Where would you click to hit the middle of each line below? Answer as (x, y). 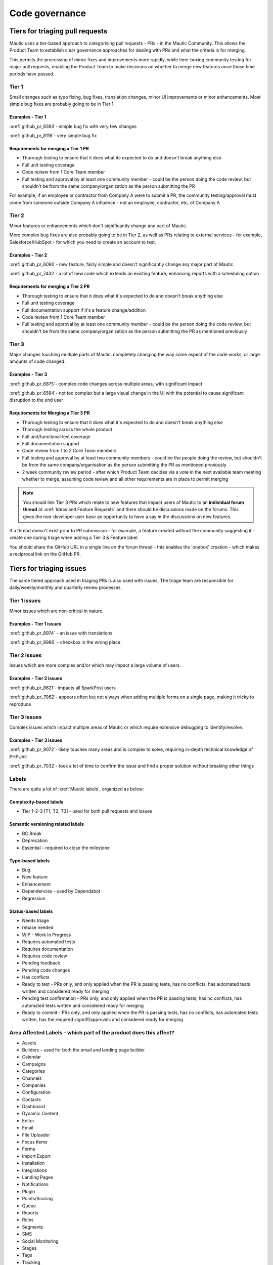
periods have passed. (32, 74)
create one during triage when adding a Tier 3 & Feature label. (74, 538)
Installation (33, 1163)
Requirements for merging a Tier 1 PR (49, 148)
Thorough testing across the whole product (67, 430)
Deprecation (35, 840)
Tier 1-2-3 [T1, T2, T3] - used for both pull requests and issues (87, 811)
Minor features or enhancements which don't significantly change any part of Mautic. (98, 226)
